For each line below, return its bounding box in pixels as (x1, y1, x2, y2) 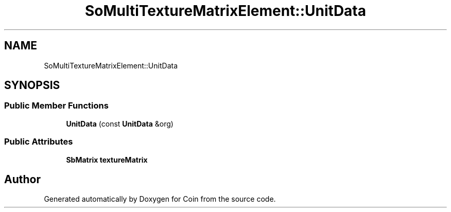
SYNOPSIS (4, 79, 60, 92)
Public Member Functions (4, 100, 109, 111)
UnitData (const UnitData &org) (66, 119, 174, 128)
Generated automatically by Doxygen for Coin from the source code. (44, 195, 276, 204)
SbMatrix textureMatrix (66, 155, 148, 164)
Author (4, 172, 41, 186)
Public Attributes (4, 136, 73, 147)
